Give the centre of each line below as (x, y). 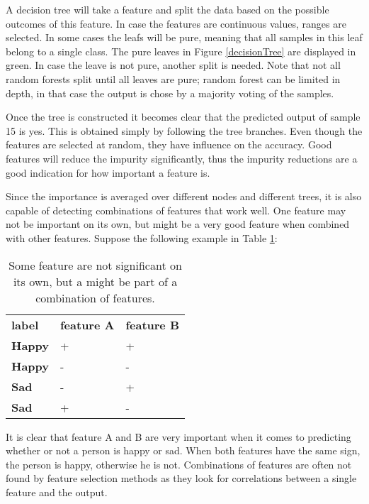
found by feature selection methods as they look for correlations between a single (181, 478)
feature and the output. (57, 492)
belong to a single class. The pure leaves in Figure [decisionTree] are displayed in (181, 51)
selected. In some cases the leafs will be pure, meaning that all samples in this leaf (184, 37)
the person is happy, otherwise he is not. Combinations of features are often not (179, 464)
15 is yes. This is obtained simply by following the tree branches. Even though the (184, 130)
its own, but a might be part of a (95, 281)
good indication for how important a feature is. (108, 172)
